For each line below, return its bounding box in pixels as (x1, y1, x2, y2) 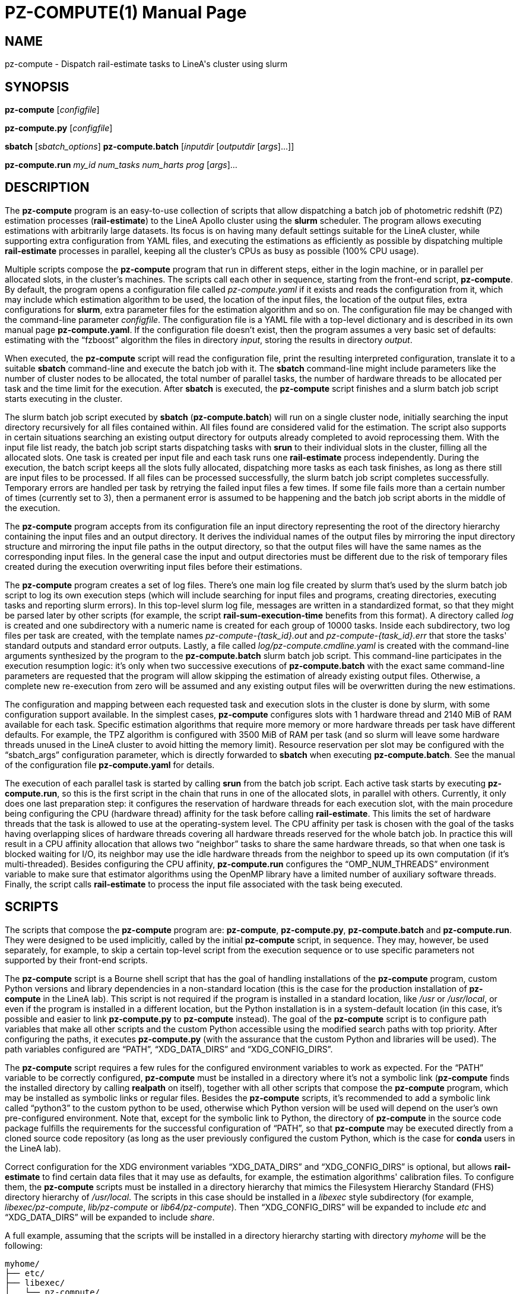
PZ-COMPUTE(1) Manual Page (5, 2, 247, 23)
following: (5, 1240, 43, 1251)
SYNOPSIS (5, 79, 69, 94)
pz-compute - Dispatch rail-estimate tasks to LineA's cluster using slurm (5, 59, 288, 69)
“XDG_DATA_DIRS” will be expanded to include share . (5, 1211, 215, 1222)
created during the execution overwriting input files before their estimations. (5, 561, 303, 572)
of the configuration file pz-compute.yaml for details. (5, 759, 215, 770)
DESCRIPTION (5, 180, 90, 195)
